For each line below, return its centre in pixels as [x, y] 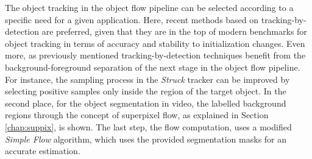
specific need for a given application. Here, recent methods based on [132, 19]
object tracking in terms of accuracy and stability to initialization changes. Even [155, 43]
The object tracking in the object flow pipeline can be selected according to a [149, 7]
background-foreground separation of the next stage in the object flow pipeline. [153, 67]
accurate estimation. [43, 151]
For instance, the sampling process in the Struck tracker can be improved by [147, 79]
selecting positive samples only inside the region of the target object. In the [146, 91]
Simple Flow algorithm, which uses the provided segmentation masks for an [146, 139]
